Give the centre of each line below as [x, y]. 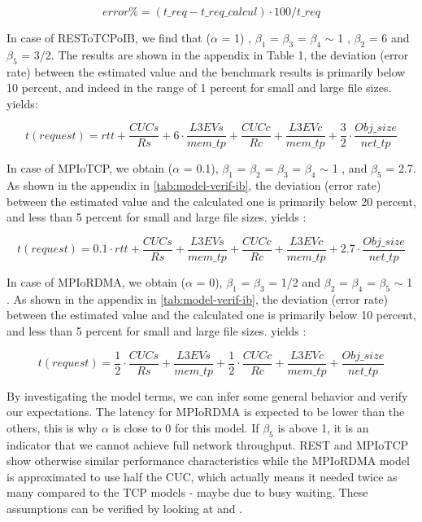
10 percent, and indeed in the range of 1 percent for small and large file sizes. [199, 88]
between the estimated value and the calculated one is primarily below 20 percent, [211, 201]
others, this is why [52, 427]
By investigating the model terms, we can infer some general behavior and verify [207, 395]
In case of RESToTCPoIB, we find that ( [109, 37]
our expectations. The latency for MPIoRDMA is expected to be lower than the [206, 412]
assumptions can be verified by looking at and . [125, 509]
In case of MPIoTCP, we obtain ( [90, 168]
